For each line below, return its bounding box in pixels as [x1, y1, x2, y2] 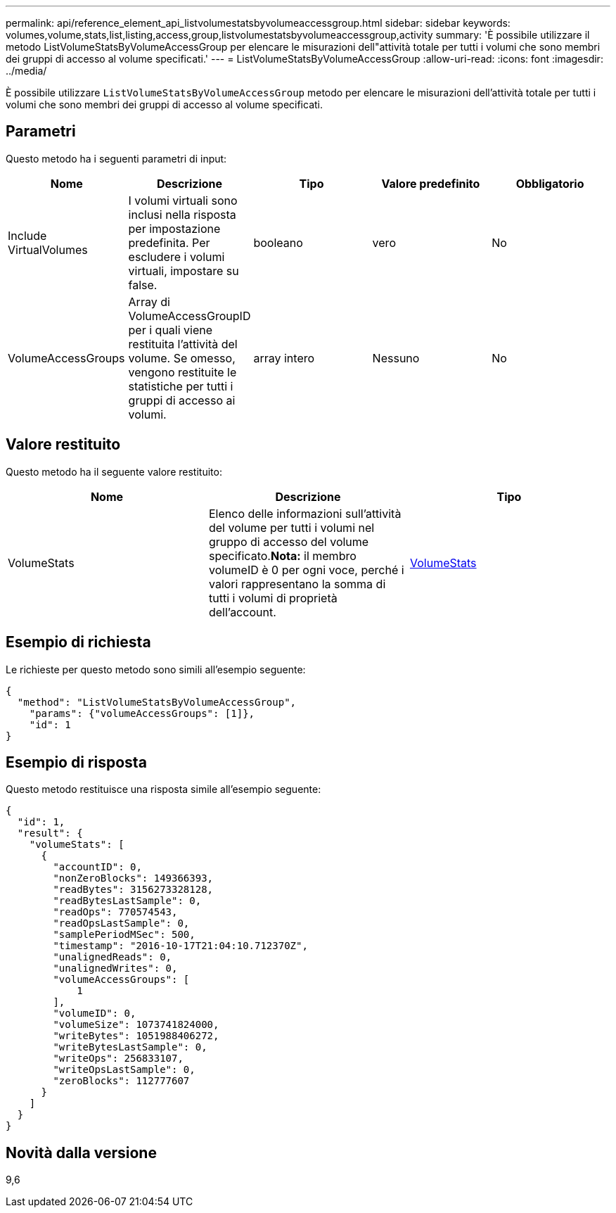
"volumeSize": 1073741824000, [53, 1019, 219, 1031]
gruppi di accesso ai [128, 393, 236, 407]
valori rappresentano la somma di [208, 576, 386, 591]
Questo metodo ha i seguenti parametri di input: [6, 152, 227, 165]
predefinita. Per [128, 235, 210, 250]
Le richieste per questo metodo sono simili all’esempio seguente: [6, 663, 306, 675]
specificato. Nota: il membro [208, 548, 357, 563]
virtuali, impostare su [128, 263, 239, 278]
